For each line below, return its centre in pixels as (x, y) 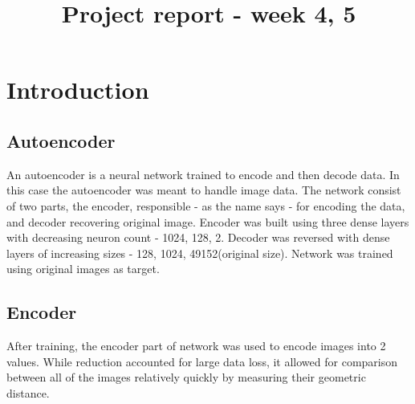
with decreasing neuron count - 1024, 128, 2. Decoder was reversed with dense (198, 237)
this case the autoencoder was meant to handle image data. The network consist (204, 190)
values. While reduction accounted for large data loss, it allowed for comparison (202, 361)
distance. (28, 392)
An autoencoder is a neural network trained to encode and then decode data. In (203, 174)
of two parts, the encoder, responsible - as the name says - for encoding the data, (206, 205)
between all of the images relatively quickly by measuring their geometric (186, 377)
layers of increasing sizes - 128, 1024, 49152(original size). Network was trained (200, 253)
